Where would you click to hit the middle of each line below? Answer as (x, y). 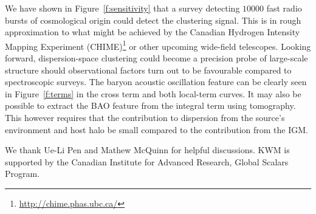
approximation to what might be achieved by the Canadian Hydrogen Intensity (153, 32)
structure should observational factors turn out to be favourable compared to (148, 70)
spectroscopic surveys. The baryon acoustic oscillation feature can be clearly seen (156, 82)
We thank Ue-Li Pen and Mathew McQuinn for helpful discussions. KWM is (147, 150)
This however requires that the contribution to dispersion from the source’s (145, 117)
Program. (22, 174)
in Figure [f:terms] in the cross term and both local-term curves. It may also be (153, 93)
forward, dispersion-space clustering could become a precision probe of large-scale (156, 58)
